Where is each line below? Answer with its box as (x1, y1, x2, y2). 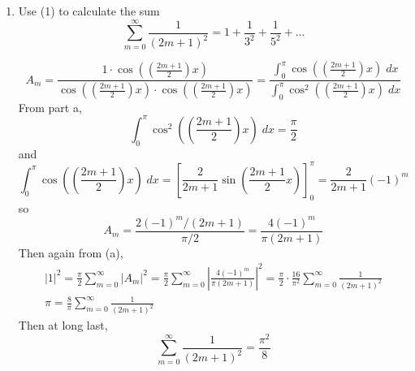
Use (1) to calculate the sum (18, 2, 160, 19)
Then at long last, (18, 317, 108, 334)
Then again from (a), (18, 244, 123, 261)
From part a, (18, 98, 82, 115)
